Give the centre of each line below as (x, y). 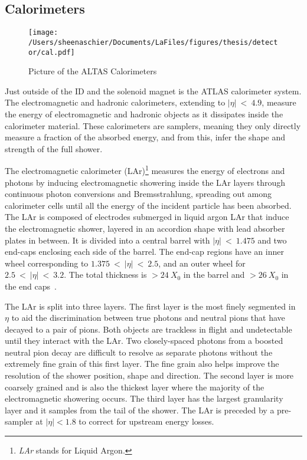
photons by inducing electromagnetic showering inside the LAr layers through (145, 182)
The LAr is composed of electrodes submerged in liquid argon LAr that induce (147, 217)
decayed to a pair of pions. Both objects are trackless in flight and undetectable (148, 329)
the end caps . (31, 286)
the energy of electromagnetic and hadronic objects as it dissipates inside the (144, 114)
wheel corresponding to (47, 263)
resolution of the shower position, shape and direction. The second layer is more (149, 375)
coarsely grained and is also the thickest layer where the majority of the (135, 387)
